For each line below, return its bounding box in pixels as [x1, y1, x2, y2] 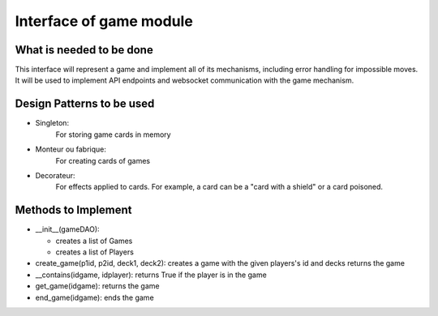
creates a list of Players [55, 247, 134, 257]
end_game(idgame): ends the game [35, 293, 154, 302]
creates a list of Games [55, 236, 133, 246]
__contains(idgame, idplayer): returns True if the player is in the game [35, 270, 267, 280]
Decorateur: [35, 170, 75, 180]
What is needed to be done [15, 43, 153, 57]
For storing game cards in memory [55, 130, 171, 139]
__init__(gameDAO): [35, 224, 101, 234]
